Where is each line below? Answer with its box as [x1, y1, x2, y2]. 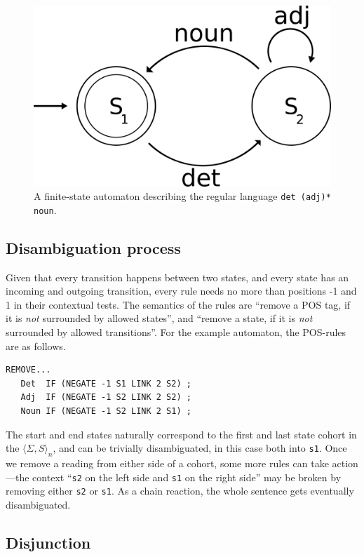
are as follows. [6, 338, 66, 353]
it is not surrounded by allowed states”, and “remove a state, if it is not [6, 311, 313, 326]
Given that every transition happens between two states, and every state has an [6, 269, 349, 284]
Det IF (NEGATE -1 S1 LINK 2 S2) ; [20, 378, 191, 389]
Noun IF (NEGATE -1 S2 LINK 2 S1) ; [20, 406, 191, 416]
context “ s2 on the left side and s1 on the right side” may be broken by [32, 469, 342, 484]
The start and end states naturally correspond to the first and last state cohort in [6, 427, 357, 441]
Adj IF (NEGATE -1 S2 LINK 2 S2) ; [20, 392, 191, 403]
